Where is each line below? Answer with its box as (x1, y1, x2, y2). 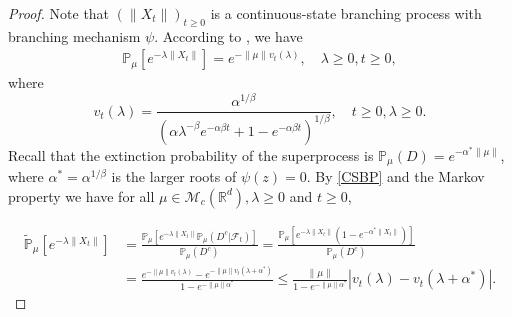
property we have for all (8, 185, 155, 206)
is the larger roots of (111, 165, 237, 186)
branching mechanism (8, 25, 141, 46)
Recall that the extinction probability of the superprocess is (8, 144, 374, 165)
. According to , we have (154, 25, 303, 46)
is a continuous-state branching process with (210, 3, 482, 23)
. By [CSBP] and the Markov (306, 165, 485, 186)
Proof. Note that (8, 3, 110, 23)
